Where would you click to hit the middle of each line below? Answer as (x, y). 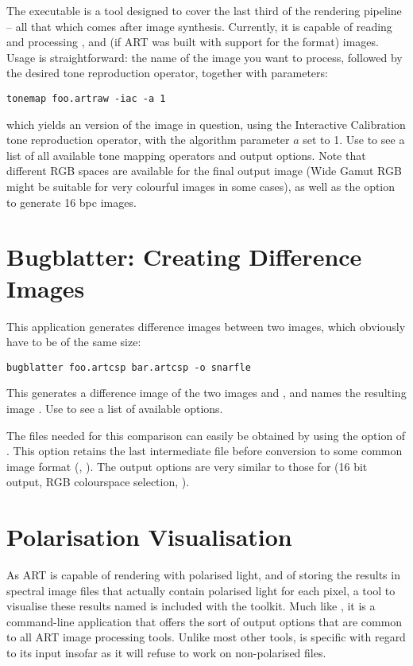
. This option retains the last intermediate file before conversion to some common (205, 451)
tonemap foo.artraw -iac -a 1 (86, 98)
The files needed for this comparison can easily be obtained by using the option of (206, 435)
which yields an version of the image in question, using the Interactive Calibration (206, 124)
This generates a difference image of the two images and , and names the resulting (206, 393)
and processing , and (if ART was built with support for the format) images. (193, 42)
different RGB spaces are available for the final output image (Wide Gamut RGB (204, 171)
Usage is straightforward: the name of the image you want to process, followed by (205, 57)
